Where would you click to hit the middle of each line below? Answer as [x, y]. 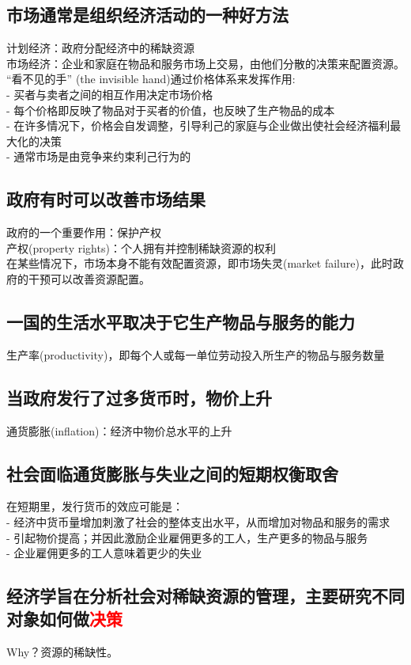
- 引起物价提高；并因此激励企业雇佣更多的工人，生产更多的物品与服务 [187, 537]
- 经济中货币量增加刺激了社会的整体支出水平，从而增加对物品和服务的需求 [198, 521]
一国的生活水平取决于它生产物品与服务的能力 [181, 321]
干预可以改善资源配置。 [89, 278]
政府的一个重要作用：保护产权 [84, 232]
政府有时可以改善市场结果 [106, 199]
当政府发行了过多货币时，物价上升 [139, 397]
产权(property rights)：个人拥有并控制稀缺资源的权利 [141, 247]
